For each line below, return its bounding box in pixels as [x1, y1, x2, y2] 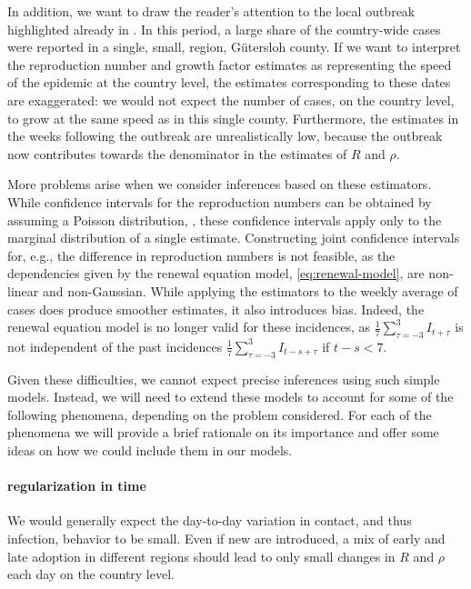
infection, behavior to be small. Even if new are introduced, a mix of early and [7, 529, 446, 548]
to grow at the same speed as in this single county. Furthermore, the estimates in [7, 108, 459, 127]
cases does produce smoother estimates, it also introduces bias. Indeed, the [7, 299, 425, 318]
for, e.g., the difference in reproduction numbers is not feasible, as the [7, 245, 396, 265]
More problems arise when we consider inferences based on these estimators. [7, 175, 432, 194]
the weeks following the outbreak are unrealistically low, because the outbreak [7, 126, 443, 145]
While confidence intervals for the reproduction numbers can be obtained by [7, 192, 432, 211]
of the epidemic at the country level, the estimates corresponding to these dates [7, 73, 451, 92]
